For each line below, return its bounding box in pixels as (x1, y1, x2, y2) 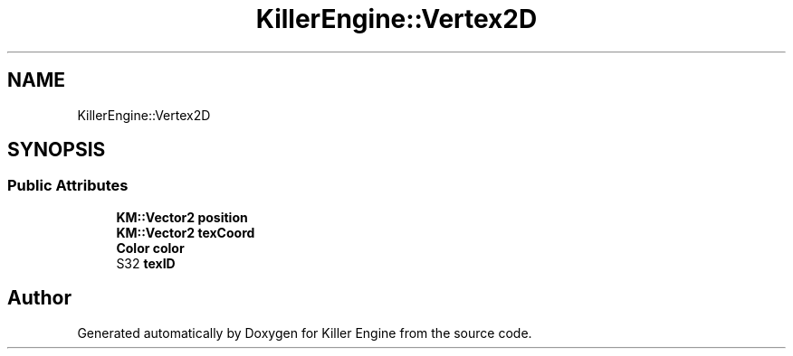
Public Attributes (7, 176, 129, 195)
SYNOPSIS (7, 138, 106, 162)
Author (7, 286, 72, 310)
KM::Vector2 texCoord (116, 224, 255, 240)
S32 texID (116, 255, 176, 271)
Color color (116, 239, 185, 256)
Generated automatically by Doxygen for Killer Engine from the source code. (77, 324, 532, 341)
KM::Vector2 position (116, 209, 248, 225)
